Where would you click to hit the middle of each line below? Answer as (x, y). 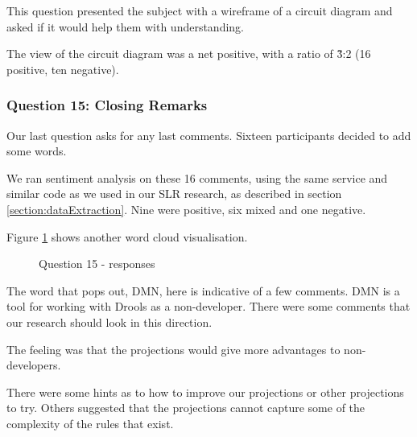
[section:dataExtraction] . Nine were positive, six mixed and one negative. (186, 209)
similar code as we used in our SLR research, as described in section (174, 194)
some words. (37, 151)
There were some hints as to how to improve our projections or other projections (205, 392)
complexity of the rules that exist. (90, 423)
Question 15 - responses (97, 264)
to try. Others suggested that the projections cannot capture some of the (186, 408)
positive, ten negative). (63, 69)
